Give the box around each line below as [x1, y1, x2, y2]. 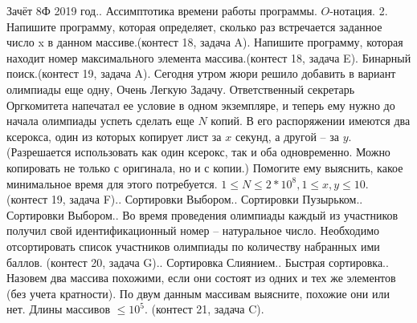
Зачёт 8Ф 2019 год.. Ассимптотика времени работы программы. [6, 2, 317, 18]
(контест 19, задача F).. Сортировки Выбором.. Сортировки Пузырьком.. [6, 191, 363, 208]
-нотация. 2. [329, 2, 388, 18]
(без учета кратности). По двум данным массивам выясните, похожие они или [6, 285, 390, 301]
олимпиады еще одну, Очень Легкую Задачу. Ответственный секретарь [6, 80, 355, 97]
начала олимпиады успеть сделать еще [6, 112, 194, 129]
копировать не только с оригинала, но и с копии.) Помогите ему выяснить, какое [6, 159, 403, 176]
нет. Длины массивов [6, 301, 110, 317]
